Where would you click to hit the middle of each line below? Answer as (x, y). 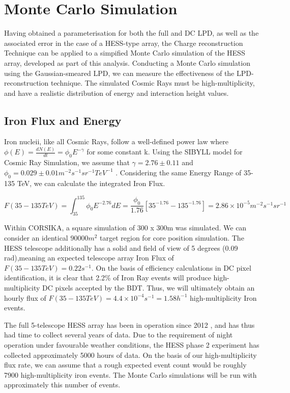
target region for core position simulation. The (172, 238)
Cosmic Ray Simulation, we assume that (67, 162)
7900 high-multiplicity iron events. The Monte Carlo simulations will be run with (130, 374)
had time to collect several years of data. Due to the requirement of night (119, 335)
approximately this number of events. (62, 385)
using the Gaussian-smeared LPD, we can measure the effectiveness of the (119, 73)
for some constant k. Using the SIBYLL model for (165, 152)
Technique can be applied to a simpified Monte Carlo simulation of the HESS (125, 53)
